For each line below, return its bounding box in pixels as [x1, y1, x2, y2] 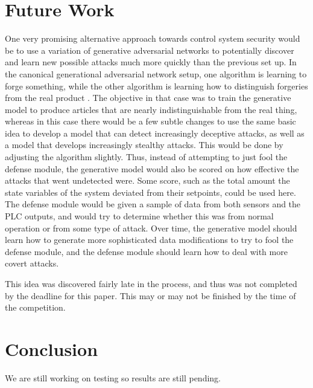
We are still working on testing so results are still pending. [5, 371, 221, 384]
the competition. [5, 301, 66, 314]
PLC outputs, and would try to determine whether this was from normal [5, 210, 274, 222]
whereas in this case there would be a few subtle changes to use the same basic [5, 115, 296, 128]
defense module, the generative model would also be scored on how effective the [5, 162, 299, 175]
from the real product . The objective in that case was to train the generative [5, 91, 291, 104]
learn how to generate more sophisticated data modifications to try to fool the [5, 233, 294, 246]
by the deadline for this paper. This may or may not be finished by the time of [5, 289, 296, 302]
